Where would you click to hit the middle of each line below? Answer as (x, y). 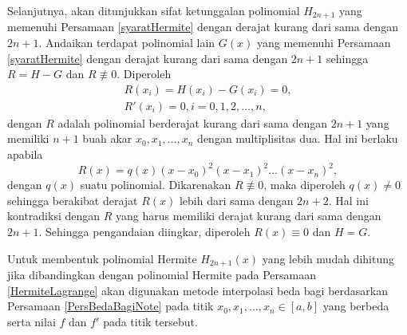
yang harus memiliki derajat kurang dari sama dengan (249, 216)
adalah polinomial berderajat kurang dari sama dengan (193, 122)
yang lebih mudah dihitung (328, 258)
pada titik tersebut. (150, 321)
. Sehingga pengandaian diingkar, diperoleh (144, 231)
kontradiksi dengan (54, 216)
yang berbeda (356, 306)
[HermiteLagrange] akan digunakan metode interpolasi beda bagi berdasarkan (198, 290)
